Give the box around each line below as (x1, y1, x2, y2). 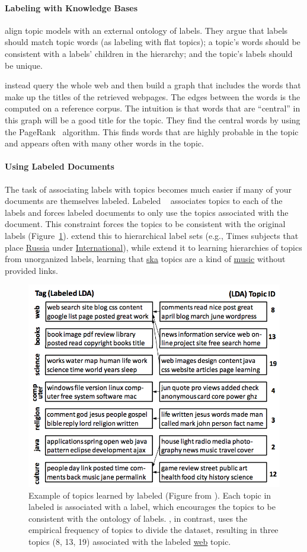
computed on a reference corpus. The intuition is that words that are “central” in (5, 102, 300, 114)
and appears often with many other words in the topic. (5, 137, 204, 149)
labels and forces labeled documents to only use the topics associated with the (5, 206, 289, 218)
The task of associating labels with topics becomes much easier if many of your (5, 183, 292, 195)
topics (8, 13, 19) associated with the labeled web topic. (28, 535, 231, 548)
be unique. (5, 59, 43, 71)
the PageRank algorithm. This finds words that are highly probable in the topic (5, 125, 299, 138)
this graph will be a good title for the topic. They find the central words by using (5, 113, 300, 126)
